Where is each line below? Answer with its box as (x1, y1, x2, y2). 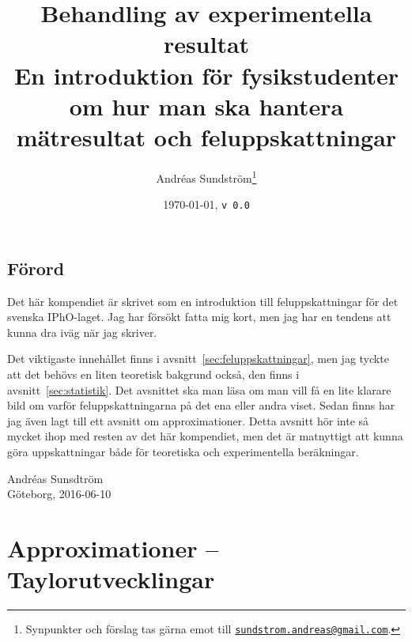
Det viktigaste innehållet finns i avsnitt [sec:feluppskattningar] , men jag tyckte (7, 350, 389, 367)
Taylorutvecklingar (7, 563, 215, 595)
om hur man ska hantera (69, 89, 344, 122)
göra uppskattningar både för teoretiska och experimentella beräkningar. (7, 443, 359, 459)
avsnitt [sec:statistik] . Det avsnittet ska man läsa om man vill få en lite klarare (7, 381, 391, 398)
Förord (7, 255, 65, 280)
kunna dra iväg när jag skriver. (7, 323, 157, 340)
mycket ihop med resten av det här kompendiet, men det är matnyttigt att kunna (7, 428, 403, 444)
